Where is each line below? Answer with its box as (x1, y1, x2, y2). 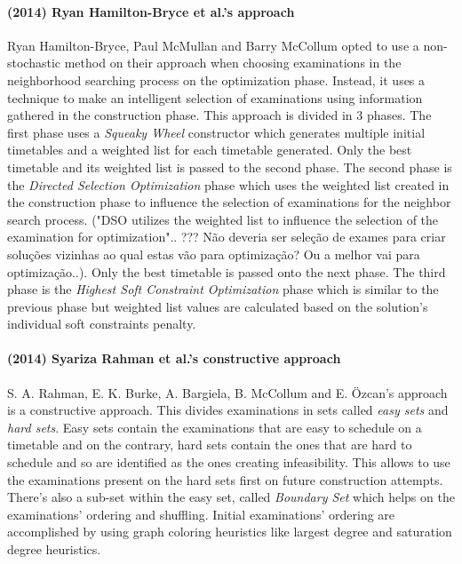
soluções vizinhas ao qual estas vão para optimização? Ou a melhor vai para (7, 244, 420, 263)
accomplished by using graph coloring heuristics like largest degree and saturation (7, 522, 452, 541)
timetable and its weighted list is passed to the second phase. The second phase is (7, 157, 452, 176)
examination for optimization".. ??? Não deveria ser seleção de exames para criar (7, 227, 446, 246)
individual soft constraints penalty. (7, 314, 196, 333)
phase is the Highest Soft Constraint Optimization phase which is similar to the (7, 280, 439, 298)
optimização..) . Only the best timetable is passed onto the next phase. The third (7, 262, 446, 281)
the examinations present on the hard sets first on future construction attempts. (7, 470, 443, 489)
